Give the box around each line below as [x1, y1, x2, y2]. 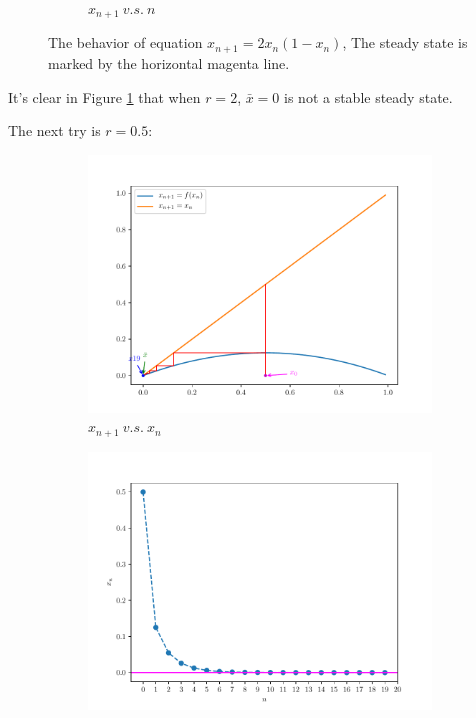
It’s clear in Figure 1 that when [8, 86, 201, 107]
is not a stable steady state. [284, 86, 453, 107]
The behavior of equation [48, 32, 203, 53]
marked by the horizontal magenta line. [48, 52, 290, 73]
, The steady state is [342, 32, 468, 53]
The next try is [8, 120, 101, 141]
